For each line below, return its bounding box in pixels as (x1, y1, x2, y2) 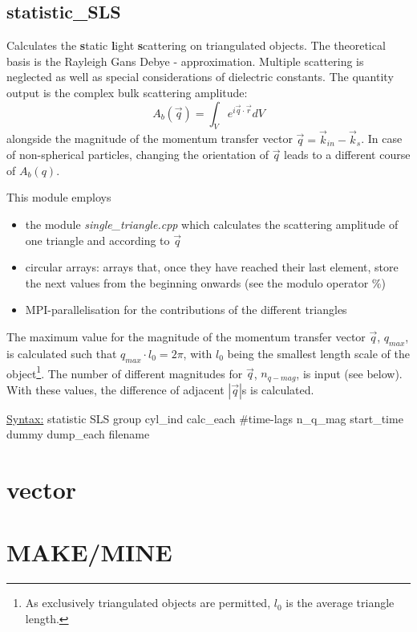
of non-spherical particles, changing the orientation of (6, 146, 269, 163)
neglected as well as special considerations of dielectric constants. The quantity (6, 68, 394, 85)
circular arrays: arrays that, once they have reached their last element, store (25, 259, 399, 275)
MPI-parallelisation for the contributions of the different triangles (25, 301, 347, 318)
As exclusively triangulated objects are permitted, (25, 594, 271, 611)
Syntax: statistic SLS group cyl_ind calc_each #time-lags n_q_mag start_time (6, 410, 403, 426)
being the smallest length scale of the (227, 345, 410, 361)
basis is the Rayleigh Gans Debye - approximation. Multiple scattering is (6, 52, 364, 69)
